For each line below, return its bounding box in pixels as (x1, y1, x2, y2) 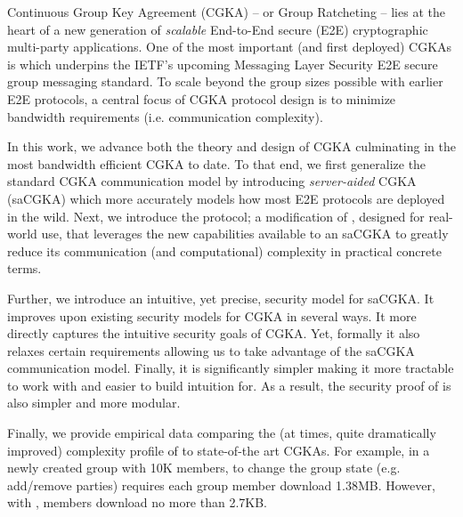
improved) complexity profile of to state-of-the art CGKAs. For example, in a (7, 440, 430, 459)
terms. (7, 259, 42, 278)
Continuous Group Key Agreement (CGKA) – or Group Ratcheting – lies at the (7, 3, 445, 20)
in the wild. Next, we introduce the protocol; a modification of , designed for (7, 206, 425, 225)
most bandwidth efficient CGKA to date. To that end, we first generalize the (7, 154, 426, 173)
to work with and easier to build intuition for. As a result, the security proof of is (7, 376, 451, 394)
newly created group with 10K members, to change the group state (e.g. (7, 458, 401, 477)
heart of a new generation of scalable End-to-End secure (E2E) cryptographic (7, 20, 428, 38)
